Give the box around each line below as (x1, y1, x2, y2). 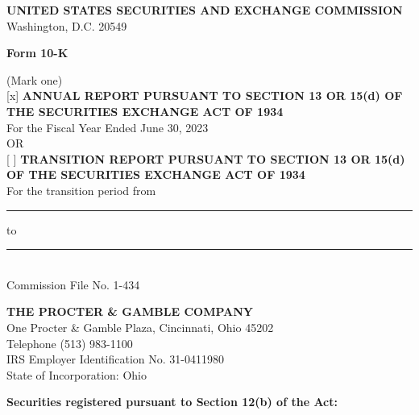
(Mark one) (6, 71, 63, 88)
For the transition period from (6, 181, 156, 198)
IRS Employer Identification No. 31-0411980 (6, 351, 224, 367)
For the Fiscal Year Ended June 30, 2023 (6, 118, 209, 135)
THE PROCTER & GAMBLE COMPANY (6, 303, 254, 320)
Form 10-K (6, 44, 68, 61)
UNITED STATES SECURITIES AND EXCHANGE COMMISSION (6, 2, 403, 18)
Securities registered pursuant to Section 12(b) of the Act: (6, 393, 338, 410)
